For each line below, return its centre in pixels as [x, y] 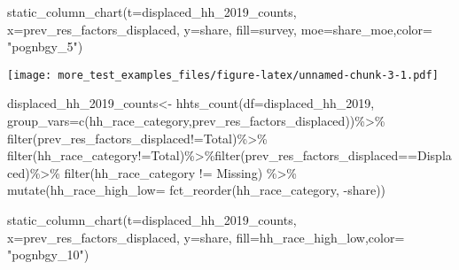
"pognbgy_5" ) [45, 46]
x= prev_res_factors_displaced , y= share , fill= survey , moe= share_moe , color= [220, 29]
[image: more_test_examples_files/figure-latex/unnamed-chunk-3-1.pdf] [223, 75]
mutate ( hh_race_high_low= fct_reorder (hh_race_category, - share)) [197, 190]
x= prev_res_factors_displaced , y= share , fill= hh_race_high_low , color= [206, 237]
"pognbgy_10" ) [48, 255]
